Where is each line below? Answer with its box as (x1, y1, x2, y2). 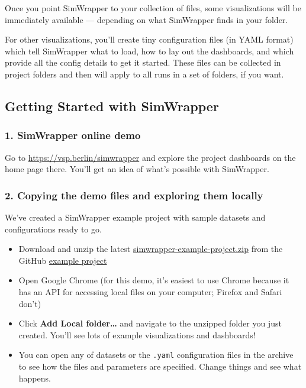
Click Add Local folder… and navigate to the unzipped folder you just (18, 317, 282, 329)
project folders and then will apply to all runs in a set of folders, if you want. (5, 67, 284, 80)
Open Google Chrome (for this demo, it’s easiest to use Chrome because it (18, 274, 289, 286)
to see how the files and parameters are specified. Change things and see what (18, 360, 302, 372)
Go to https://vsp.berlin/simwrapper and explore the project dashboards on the (5, 151, 296, 163)
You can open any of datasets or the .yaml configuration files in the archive (18, 348, 294, 361)
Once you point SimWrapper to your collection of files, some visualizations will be (5, 2, 301, 14)
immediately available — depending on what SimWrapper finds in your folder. (5, 13, 288, 25)
